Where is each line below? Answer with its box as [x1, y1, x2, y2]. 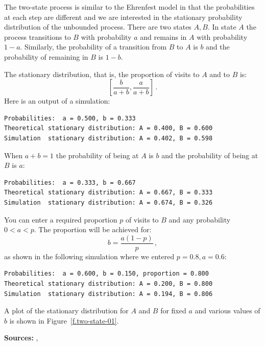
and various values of [195, 305, 260, 316]
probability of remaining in [4, 51, 88, 62]
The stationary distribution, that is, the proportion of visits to [4, 68, 200, 79]
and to [209, 68, 230, 79]
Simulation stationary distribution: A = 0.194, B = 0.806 [4, 290, 213, 298]
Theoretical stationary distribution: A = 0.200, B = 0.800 [4, 280, 213, 287]
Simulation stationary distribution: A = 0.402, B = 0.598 [4, 134, 213, 142]
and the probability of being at [161, 150, 258, 160]
